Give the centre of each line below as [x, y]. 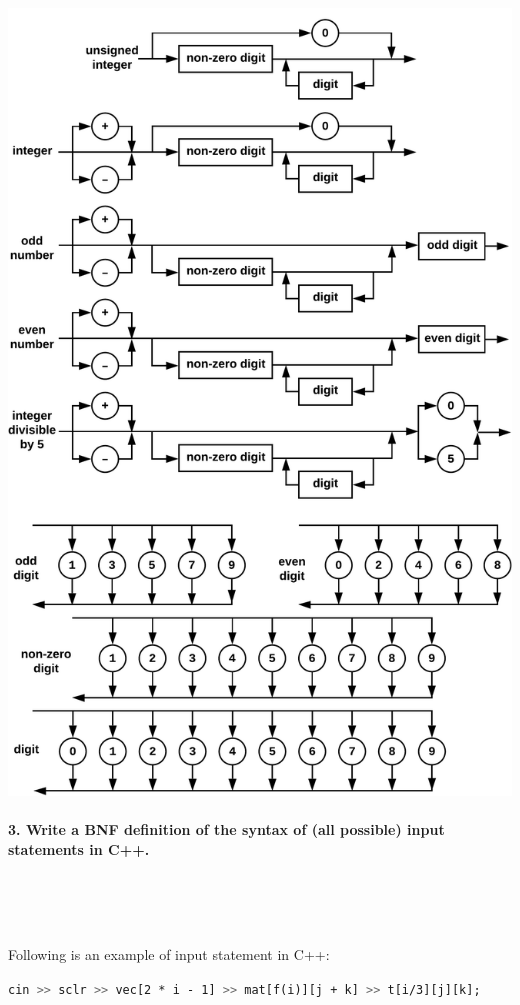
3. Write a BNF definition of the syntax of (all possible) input [226, 829]
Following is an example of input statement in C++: [169, 954]
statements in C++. [79, 848]
